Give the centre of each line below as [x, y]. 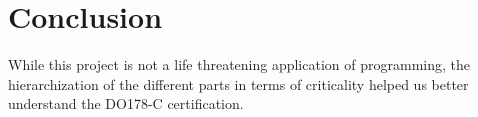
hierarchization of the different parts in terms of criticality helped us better [238, 83]
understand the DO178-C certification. [126, 103]
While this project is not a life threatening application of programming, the [239, 64]
